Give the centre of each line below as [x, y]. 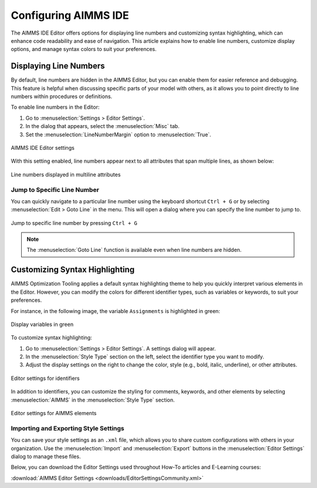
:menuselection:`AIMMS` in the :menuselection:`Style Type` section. [93, 400]
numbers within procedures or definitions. [62, 96]
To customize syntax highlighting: [51, 338]
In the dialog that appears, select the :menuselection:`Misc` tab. [102, 126]
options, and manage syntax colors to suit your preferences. [84, 49]
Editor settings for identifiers [45, 378]
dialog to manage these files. [46, 456]
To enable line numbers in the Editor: [55, 107]
